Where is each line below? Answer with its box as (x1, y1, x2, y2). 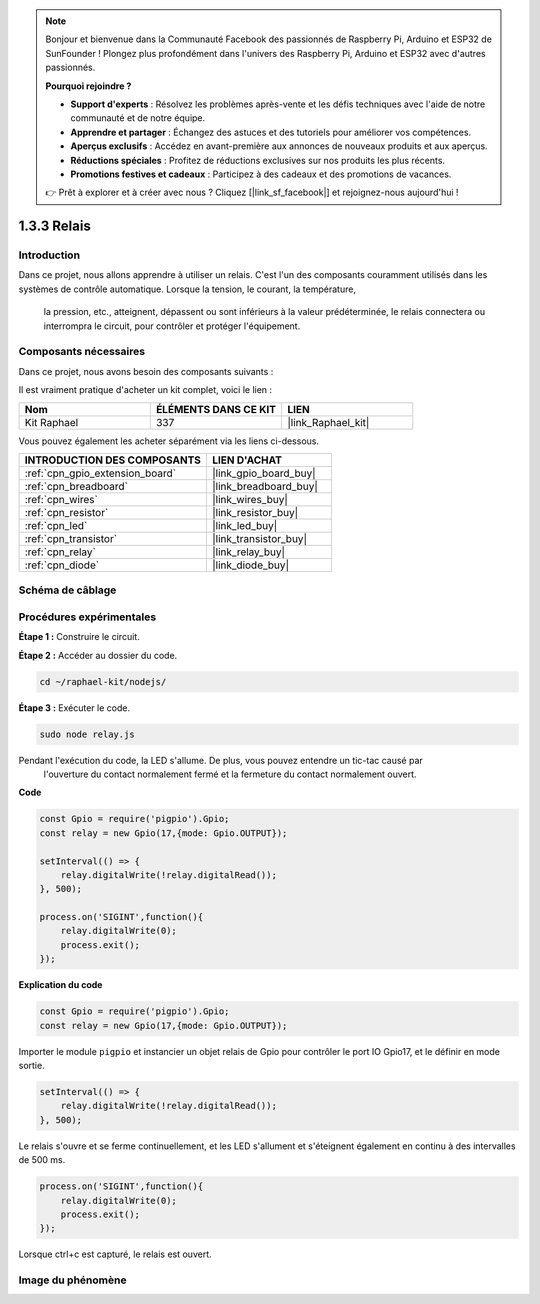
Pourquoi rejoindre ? (45, 80, 132, 92)
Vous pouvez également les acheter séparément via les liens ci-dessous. (18, 435, 320, 447)
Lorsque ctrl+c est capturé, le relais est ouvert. (18, 1248, 212, 1260)
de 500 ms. (18, 1154, 66, 1166)
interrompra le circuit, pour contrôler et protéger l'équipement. (43, 320, 301, 332)
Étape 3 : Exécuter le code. (18, 701, 130, 714)
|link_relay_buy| (211, 545, 285, 559)
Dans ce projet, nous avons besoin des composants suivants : (18, 365, 274, 377)
